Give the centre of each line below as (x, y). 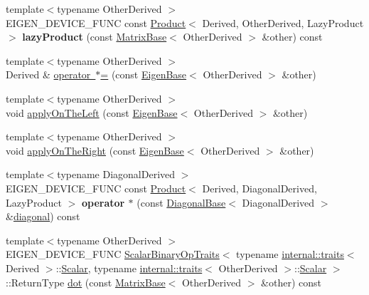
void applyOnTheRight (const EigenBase (95, 150)
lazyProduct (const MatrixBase (95, 37)
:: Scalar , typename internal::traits (129, 268)
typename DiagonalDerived (116, 174)
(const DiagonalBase (181, 202)
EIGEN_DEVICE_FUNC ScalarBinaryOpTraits (113, 254)
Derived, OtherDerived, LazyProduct (283, 22)
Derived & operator (48, 74)
